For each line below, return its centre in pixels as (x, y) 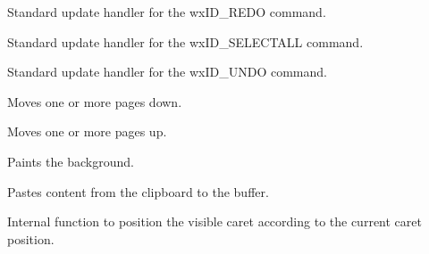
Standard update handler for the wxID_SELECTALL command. (185, 41)
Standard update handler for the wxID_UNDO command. (167, 72)
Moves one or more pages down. (95, 101)
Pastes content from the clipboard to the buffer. (138, 191)
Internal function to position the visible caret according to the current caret (214, 221)
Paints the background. (71, 161)
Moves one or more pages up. (87, 131)
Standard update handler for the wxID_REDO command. (167, 12)
